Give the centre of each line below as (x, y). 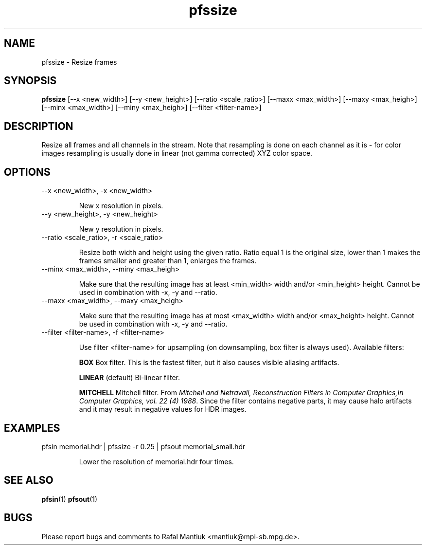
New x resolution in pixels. (121, 206)
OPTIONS (27, 172)
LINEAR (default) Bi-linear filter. (130, 378)
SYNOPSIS (30, 81)
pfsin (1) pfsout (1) (70, 499)
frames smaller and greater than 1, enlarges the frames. (168, 261)
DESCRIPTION (39, 126)
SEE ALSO (29, 480)
